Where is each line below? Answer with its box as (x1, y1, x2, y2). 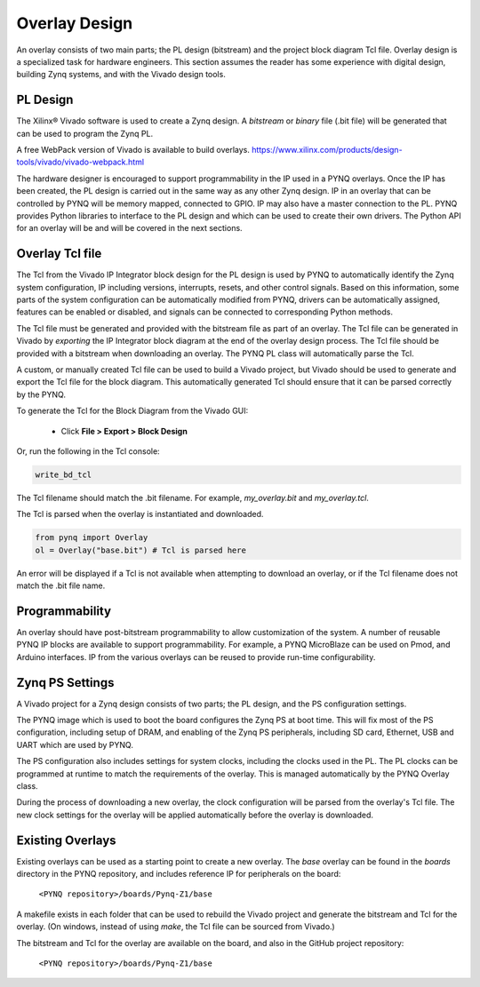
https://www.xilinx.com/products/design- (252, 145, 404, 155)
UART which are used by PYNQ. (16, 739, 133, 750)
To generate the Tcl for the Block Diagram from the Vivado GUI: (16, 405, 249, 417)
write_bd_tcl (35, 469, 92, 480)
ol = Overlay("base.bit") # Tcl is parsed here (35, 545, 246, 555)
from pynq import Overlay (35, 533, 148, 543)
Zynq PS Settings (16, 675, 115, 690)
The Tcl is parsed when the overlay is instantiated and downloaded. (16, 509, 264, 520)
